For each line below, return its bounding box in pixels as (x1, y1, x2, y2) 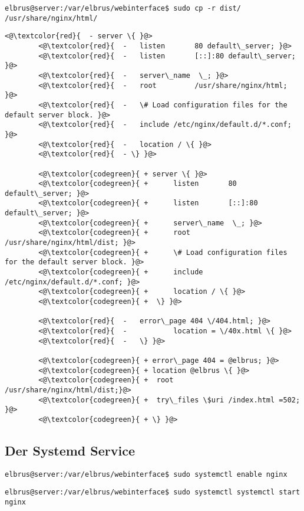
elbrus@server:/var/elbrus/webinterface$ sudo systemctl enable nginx (5, 470, 288, 479)
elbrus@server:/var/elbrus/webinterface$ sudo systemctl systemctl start (5, 488, 300, 497)
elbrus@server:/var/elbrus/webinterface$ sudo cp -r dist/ (5, 4, 241, 12)
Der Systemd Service (5, 441, 136, 459)
